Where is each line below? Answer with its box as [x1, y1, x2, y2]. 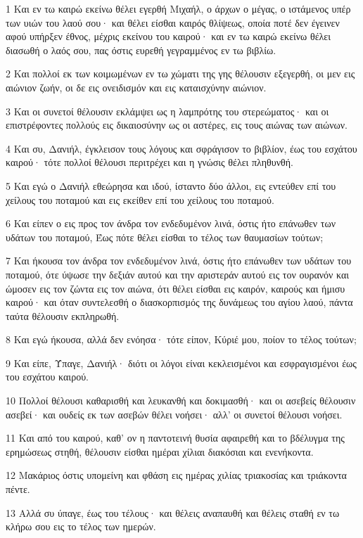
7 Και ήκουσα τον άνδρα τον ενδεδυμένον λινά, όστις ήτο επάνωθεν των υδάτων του [6, 253, 352, 268]
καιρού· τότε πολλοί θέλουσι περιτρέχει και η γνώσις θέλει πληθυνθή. [6, 155, 293, 169]
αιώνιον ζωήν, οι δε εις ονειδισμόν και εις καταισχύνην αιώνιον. [6, 79, 267, 94]
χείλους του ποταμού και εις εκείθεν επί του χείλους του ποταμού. [6, 192, 274, 207]
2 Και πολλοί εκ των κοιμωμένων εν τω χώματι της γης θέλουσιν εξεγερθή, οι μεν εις [6, 66, 355, 81]
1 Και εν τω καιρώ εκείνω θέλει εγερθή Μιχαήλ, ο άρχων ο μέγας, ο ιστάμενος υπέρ [6, 1, 351, 15]
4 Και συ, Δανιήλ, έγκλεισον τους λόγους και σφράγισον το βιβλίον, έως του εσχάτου [6, 141, 357, 155]
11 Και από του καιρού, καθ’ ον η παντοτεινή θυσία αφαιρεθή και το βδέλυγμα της [6, 430, 345, 445]
